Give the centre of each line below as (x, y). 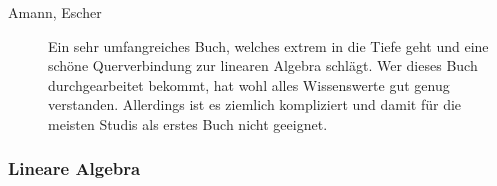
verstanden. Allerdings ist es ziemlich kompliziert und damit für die (255, 104)
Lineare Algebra (74, 168)
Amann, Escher (55, 12)
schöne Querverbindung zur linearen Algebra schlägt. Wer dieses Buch (263, 65)
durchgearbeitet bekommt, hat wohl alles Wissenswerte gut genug (249, 84)
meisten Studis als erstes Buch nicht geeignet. (188, 123)
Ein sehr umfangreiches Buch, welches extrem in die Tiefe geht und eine (268, 45)
